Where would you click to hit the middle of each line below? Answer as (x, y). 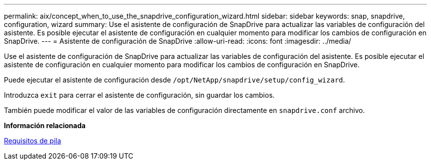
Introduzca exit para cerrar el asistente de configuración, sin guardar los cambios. (139, 95)
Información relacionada (45, 125)
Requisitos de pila (33, 141)
